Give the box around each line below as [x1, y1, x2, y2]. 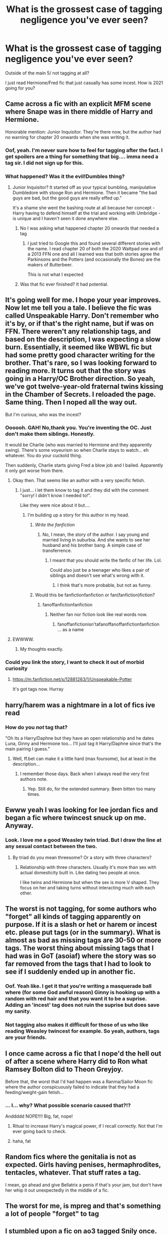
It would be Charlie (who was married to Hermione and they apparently [5, 442, 152, 448]
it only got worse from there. [5, 467, 64, 474]
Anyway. [5, 821, 34, 830]
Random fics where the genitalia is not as [5, 1152, 136, 1161]
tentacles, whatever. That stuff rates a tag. [5, 1169, 141, 1177]
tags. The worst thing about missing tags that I [5, 944, 154, 952]
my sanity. [5, 1008, 32, 1015]
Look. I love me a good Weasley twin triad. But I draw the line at [5, 837, 162, 844]
